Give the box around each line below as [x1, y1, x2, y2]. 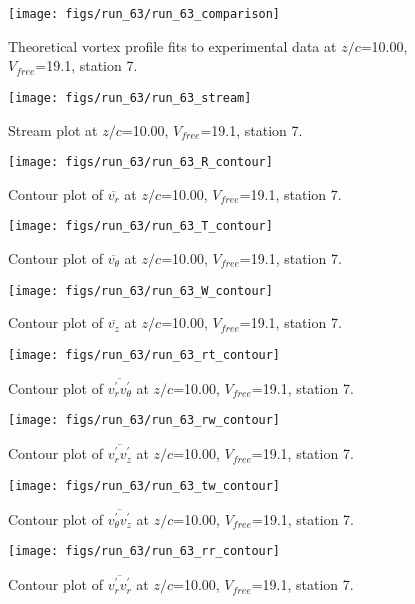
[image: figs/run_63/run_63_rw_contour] [8, 413, 281, 428]
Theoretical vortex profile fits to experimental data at [8, 35, 337, 56]
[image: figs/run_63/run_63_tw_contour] [8, 478, 281, 493]
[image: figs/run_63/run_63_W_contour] [8, 283, 273, 298]
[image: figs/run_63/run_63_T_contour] [8, 219, 273, 234]
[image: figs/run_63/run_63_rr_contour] [8, 544, 281, 559]
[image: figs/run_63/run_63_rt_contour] [8, 347, 281, 362]
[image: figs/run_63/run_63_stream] [8, 90, 252, 105]
